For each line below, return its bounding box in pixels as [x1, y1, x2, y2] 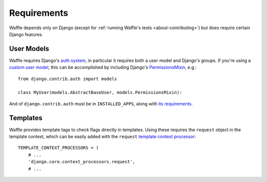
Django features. [9, 31, 43, 37]
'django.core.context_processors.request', [28, 159, 135, 165]
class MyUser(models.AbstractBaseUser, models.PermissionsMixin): [18, 90, 182, 95]
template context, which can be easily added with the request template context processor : [9, 134, 196, 139]
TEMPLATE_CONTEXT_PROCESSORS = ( [18, 145, 99, 151]
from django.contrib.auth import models [18, 76, 117, 82]
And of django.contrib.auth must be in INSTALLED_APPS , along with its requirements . [9, 100, 193, 106]
